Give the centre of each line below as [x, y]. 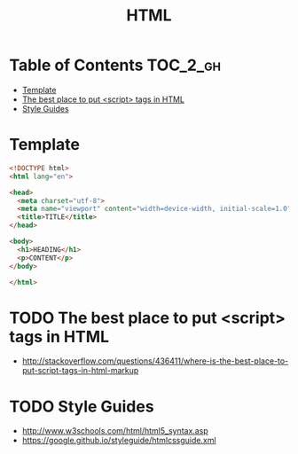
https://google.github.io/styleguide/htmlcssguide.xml [119, 441]
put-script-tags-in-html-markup [80, 371]
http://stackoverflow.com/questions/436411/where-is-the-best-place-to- [155, 361]
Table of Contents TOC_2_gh [115, 65]
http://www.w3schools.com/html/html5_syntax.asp [115, 431]
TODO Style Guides [82, 407]
